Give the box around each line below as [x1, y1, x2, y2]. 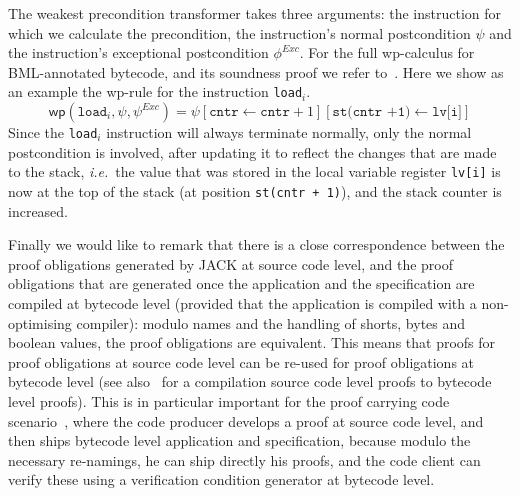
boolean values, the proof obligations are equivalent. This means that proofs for [8, 332, 496, 353]
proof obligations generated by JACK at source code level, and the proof [8, 253, 454, 274]
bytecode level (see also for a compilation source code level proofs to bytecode [8, 371, 492, 392]
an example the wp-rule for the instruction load [8, 81, 303, 102]
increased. [8, 200, 69, 221]
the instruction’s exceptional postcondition [8, 42, 269, 63]
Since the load [8, 122, 98, 143]
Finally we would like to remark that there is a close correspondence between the [8, 234, 505, 255]
